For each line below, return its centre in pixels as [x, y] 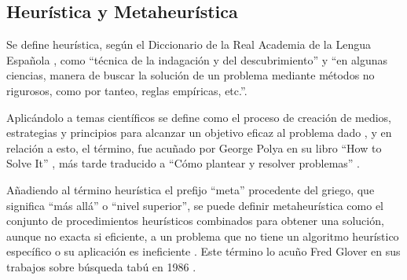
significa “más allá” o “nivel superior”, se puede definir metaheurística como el [195, 205]
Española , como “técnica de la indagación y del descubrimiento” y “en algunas [197, 59]
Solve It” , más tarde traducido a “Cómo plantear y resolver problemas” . [183, 163]
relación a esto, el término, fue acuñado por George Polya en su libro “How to [194, 147]
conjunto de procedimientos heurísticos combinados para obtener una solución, [195, 221]
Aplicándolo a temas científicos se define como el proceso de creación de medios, [199, 117]
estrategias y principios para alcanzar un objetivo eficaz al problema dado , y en [199, 133]
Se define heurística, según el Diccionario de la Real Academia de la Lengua [189, 44]
